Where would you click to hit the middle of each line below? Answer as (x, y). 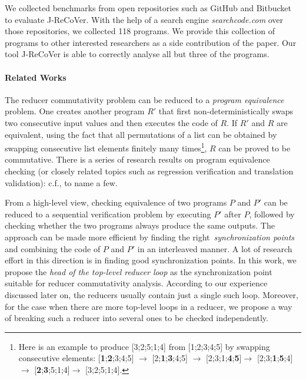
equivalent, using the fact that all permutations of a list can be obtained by (141, 134)
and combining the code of (53, 248)
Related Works (36, 77)
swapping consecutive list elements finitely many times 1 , (106, 147)
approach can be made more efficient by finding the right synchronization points (150, 237)
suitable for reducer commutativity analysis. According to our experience (136, 283)
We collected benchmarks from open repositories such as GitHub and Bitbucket (148, 8)
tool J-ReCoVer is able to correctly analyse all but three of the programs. (137, 54)
